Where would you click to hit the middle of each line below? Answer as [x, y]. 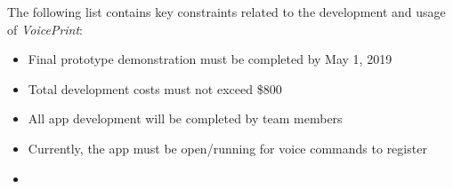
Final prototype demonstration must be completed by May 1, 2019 [210, 59]
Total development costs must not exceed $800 [155, 88]
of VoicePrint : [45, 29]
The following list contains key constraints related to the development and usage [226, 12]
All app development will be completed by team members [185, 118]
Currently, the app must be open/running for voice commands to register [227, 148]
